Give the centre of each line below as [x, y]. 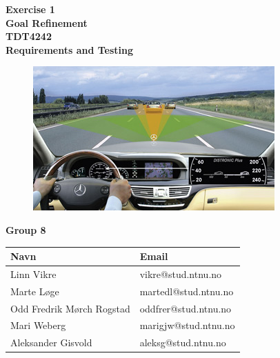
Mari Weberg [38, 325]
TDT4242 [29, 36]
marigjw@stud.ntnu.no [187, 325]
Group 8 [26, 229]
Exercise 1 [30, 9]
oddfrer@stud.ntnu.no [186, 308]
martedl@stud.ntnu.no [187, 291]
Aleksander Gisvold [51, 342]
